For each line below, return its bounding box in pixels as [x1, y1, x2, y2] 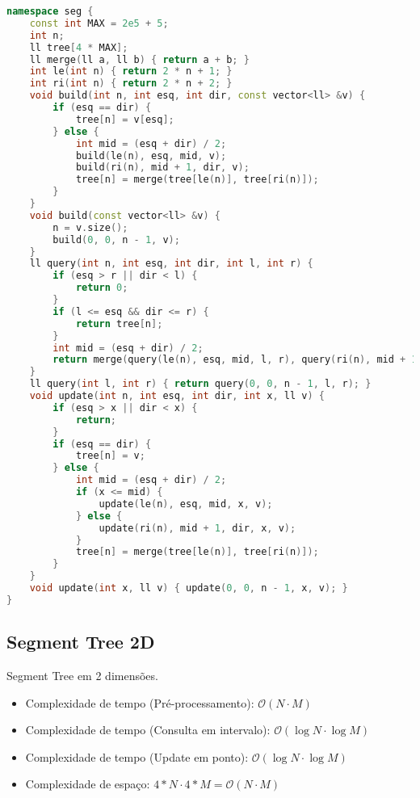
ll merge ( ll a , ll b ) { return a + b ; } [29, 53, 250, 65]
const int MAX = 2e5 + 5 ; [29, 17, 169, 29]
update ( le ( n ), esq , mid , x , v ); [99, 498, 273, 510]
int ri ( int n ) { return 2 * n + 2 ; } [29, 78, 233, 90]
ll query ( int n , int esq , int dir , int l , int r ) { [29, 258, 313, 270]
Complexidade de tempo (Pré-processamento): [25, 694, 254, 711]
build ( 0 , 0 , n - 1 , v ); [52, 233, 180, 246]
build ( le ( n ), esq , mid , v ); [75, 149, 227, 162]
